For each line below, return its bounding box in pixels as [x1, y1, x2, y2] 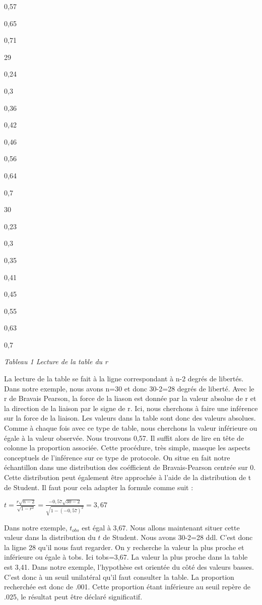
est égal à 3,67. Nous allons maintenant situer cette [82, 522, 240, 532]
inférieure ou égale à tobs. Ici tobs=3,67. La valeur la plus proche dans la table [4, 552, 248, 562]
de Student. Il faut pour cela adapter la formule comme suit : [4, 482, 193, 492]
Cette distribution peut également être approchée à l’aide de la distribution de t [4, 472, 251, 482]
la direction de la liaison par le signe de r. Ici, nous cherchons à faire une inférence [4, 402, 258, 413]
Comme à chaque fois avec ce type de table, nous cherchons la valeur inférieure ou [4, 423, 257, 433]
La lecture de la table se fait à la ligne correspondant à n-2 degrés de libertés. [4, 373, 244, 384]
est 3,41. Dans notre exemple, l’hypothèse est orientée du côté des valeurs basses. [4, 561, 254, 572]
